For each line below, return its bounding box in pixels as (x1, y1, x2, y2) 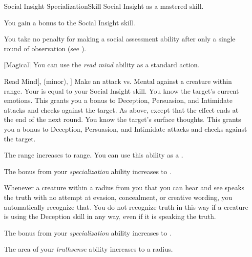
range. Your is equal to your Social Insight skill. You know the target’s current (4, 85, 239, 96)
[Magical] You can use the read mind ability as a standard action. (4, 59, 200, 70)
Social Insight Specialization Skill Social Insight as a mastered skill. (4, 1, 204, 11)
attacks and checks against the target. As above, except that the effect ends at (4, 104, 239, 115)
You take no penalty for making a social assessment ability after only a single (4, 34, 235, 44)
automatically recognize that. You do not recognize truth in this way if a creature (4, 201, 248, 212)
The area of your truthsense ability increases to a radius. (4, 244, 173, 254)
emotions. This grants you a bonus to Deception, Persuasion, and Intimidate (4, 95, 232, 105)
